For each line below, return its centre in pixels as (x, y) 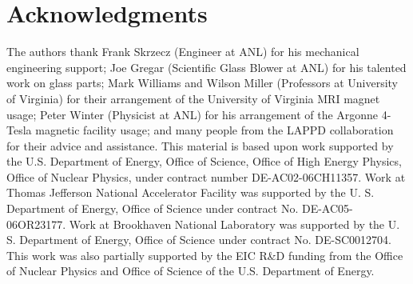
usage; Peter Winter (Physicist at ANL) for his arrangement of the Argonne (193, 114)
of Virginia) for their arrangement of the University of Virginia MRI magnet (193, 98)
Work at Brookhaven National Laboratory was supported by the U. (234, 224)
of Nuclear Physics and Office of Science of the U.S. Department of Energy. (191, 271)
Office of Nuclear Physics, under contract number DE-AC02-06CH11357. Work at (206, 176)
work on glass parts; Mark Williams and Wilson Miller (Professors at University (203, 83)
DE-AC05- (327, 208)
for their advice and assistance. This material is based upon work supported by (200, 145)
